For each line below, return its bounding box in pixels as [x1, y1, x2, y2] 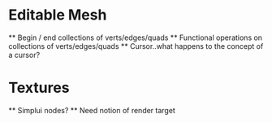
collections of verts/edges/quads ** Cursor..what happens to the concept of [8, 41, 264, 51]
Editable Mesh [8, 6, 107, 24]
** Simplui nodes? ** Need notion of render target [8, 105, 176, 115]
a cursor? [8, 50, 41, 59]
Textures [8, 79, 71, 97]
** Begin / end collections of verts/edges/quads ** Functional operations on [8, 33, 262, 42]
